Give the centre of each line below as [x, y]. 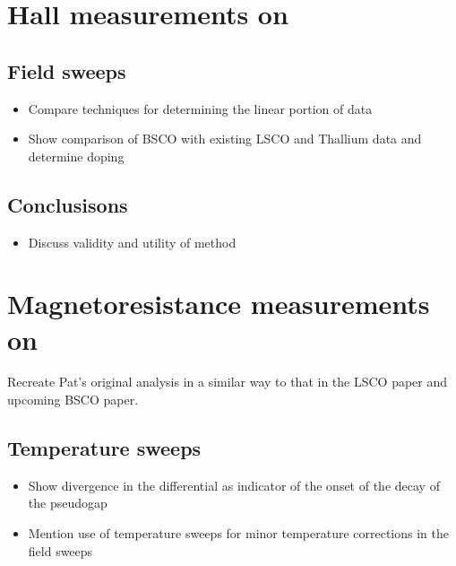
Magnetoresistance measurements [219, 304]
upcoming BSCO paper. [73, 400]
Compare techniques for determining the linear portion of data [200, 108]
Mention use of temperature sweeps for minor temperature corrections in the [239, 533]
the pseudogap [68, 503]
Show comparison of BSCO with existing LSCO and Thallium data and [225, 139]
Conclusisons [68, 204]
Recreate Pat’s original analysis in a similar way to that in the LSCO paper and [228, 382]
